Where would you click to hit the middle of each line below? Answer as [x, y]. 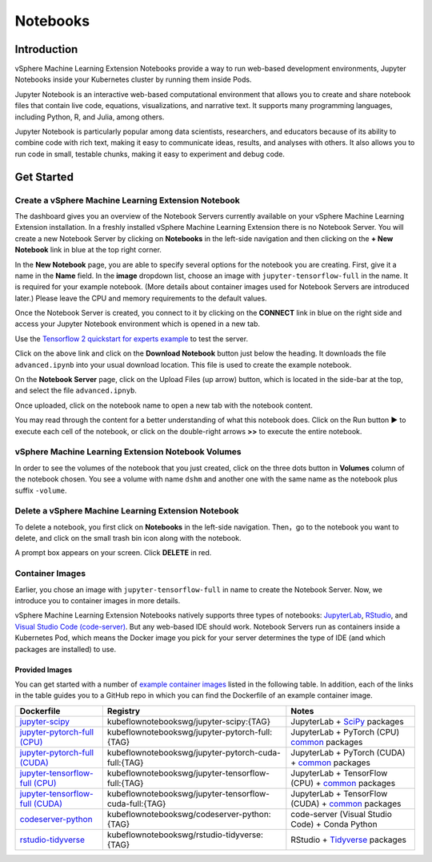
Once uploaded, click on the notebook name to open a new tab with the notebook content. [164, 405]
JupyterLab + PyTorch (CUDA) [348, 752]
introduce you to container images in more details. [98, 600]
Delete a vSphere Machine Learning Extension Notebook [127, 511]
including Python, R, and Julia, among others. [90, 117]
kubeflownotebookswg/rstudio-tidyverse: [185, 835]
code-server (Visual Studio [341, 814]
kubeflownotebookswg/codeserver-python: [189, 814]
